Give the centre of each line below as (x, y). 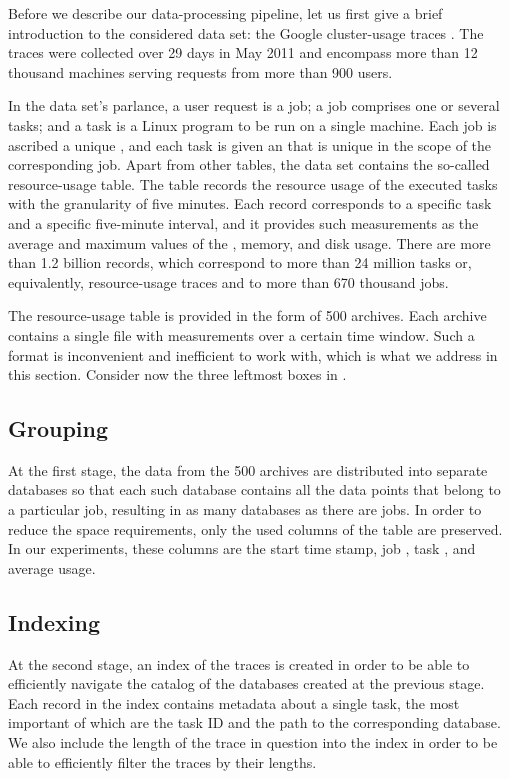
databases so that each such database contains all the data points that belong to (254, 489)
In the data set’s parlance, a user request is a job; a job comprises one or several (254, 105)
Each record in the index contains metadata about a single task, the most (234, 702)
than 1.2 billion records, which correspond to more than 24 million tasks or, (240, 262)
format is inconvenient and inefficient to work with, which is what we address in (253, 354)
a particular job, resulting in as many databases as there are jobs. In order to (245, 509)
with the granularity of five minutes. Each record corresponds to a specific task (250, 203)
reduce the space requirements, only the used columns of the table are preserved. (255, 528)
